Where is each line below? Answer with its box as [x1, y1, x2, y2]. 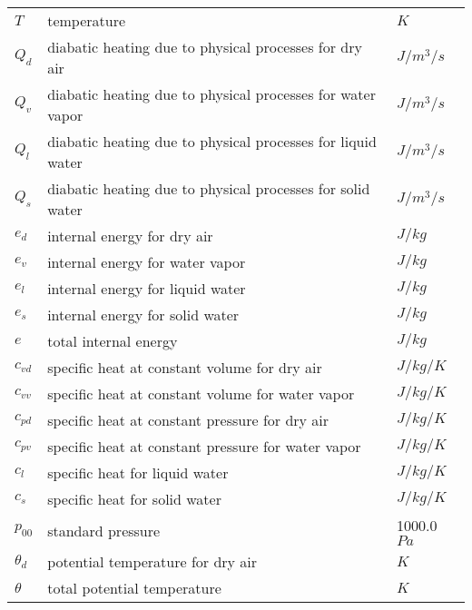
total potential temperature [47, 577, 221, 598]
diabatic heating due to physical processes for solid [47, 178, 370, 199]
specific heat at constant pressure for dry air [47, 409, 329, 430]
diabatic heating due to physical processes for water [47, 84, 376, 104]
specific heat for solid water [47, 488, 221, 509]
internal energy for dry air [47, 225, 213, 246]
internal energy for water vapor [47, 251, 246, 272]
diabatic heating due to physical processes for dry [47, 36, 362, 57]
